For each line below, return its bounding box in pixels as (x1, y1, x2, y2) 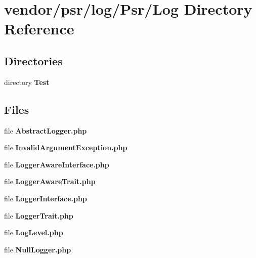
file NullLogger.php (4, 244, 71, 254)
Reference (4, 18, 74, 39)
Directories (4, 53, 63, 68)
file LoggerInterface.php (4, 193, 87, 203)
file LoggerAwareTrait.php (4, 176, 96, 187)
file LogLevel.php (4, 227, 63, 238)
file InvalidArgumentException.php (4, 142, 127, 153)
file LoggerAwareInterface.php (4, 159, 109, 169)
